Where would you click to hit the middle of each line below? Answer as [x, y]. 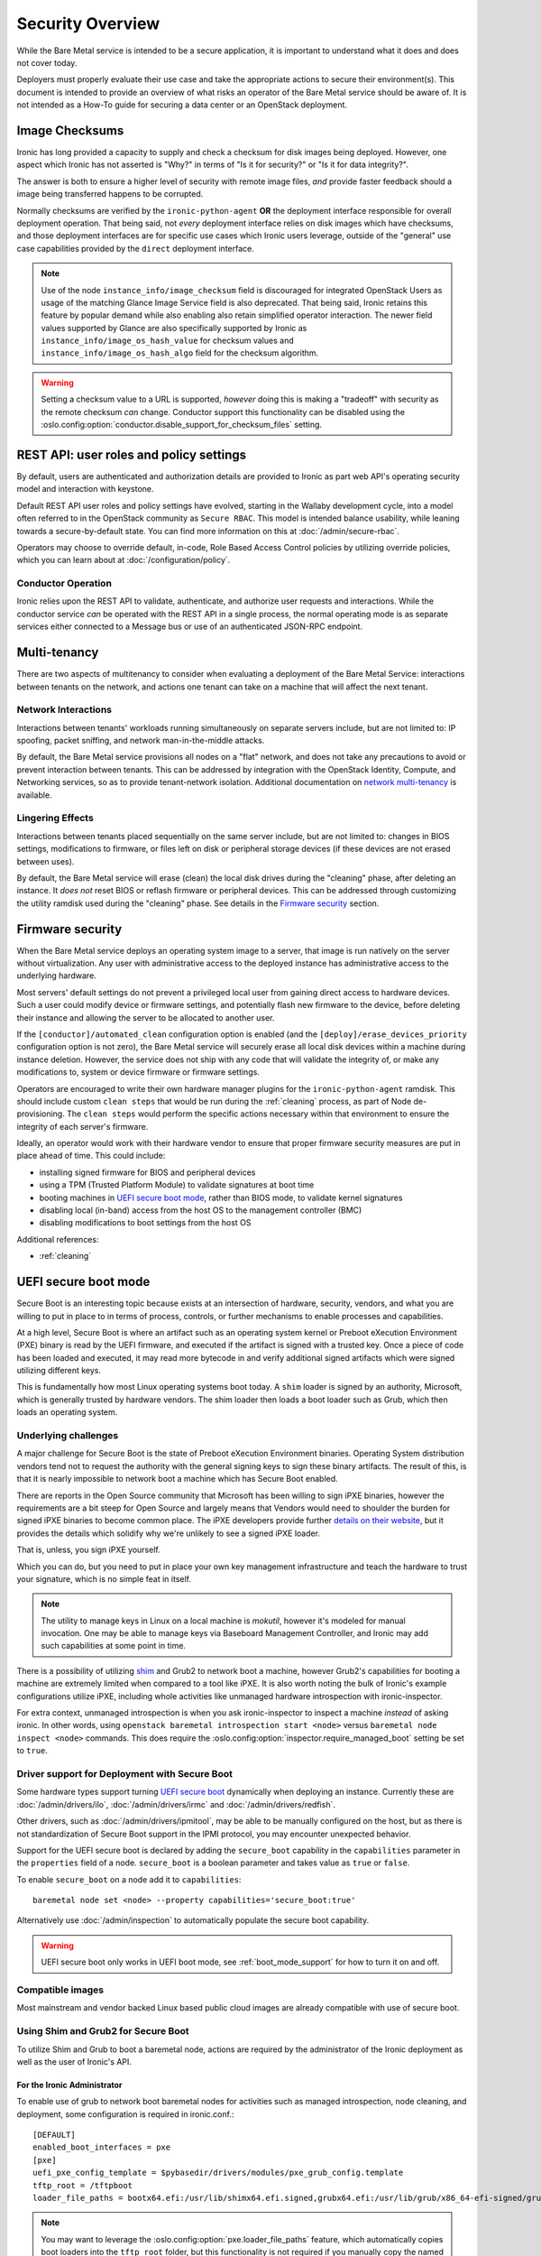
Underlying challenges [68, 1435]
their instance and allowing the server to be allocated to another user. [146, 1017]
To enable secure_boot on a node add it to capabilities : [129, 1879]
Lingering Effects [55, 818]
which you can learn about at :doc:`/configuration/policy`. [124, 560]
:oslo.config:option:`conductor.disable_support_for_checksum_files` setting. [182, 425]
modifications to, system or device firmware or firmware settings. [138, 1072]
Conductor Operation [64, 584]
